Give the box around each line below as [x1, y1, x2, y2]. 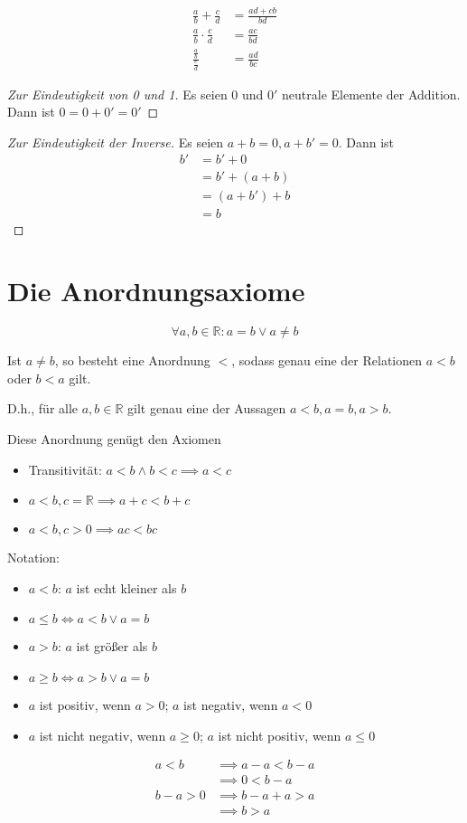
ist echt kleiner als [76, 578, 177, 597]
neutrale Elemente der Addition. [282, 84, 461, 103]
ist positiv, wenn [39, 695, 131, 714]
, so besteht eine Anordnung [54, 351, 210, 370]
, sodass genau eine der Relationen [231, 351, 423, 370]
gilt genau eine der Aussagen [127, 399, 286, 418]
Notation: [7, 548, 60, 567]
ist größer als [76, 637, 148, 656]
